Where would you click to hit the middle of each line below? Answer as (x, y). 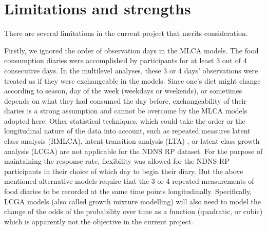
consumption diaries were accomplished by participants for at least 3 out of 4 (126, 60)
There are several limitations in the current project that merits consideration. (126, 33)
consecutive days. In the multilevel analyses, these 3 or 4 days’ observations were (131, 70)
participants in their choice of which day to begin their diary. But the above (124, 171)
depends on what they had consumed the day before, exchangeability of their (125, 100)
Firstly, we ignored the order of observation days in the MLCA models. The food (131, 50)
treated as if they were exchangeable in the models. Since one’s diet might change (132, 80)
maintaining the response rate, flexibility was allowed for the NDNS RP (117, 161)
